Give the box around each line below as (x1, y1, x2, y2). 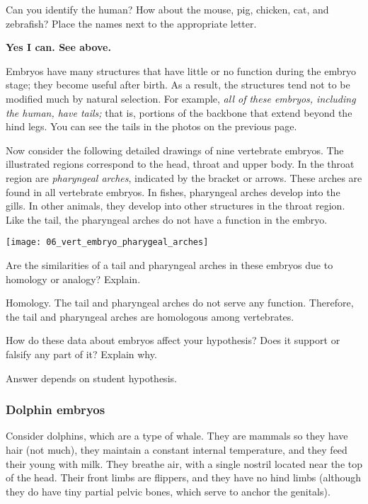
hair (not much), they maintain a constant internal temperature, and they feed (6, 442, 347, 457)
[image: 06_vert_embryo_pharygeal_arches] (6, 237, 209, 248)
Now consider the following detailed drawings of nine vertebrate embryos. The (6, 142, 344, 157)
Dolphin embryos (6, 401, 105, 418)
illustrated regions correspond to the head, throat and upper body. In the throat (6, 156, 355, 171)
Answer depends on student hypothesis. (6, 370, 177, 385)
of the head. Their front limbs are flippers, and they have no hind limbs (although (6, 470, 362, 485)
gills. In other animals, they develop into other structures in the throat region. (6, 198, 345, 213)
